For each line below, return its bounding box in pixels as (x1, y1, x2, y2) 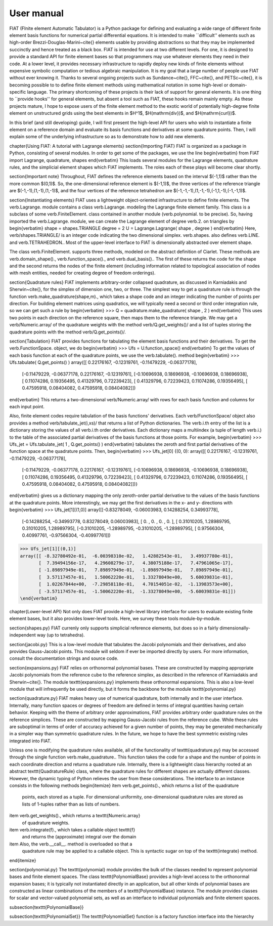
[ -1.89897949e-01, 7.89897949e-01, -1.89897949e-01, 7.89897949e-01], (38, 567, 234, 573)
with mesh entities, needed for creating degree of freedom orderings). (9, 270, 156, 276)
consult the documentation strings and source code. (9, 655, 119, 661)
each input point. (9, 404, 45, 410)
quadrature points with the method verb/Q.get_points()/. (9, 329, 126, 335)
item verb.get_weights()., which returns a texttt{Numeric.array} (9, 813, 141, 819)
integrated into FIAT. (9, 738, 52, 744)
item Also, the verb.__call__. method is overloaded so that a (9, 840, 132, 847)
